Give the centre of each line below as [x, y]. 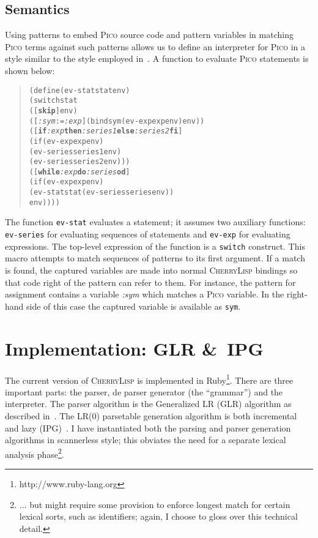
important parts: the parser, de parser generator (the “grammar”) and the [144, 391]
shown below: [30, 70]
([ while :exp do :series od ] [79, 172]
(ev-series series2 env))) [79, 162]
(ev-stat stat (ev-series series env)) [102, 192]
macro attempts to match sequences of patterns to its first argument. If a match [155, 258]
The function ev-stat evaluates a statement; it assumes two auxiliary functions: [155, 222]
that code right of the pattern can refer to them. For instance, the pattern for [150, 282]
